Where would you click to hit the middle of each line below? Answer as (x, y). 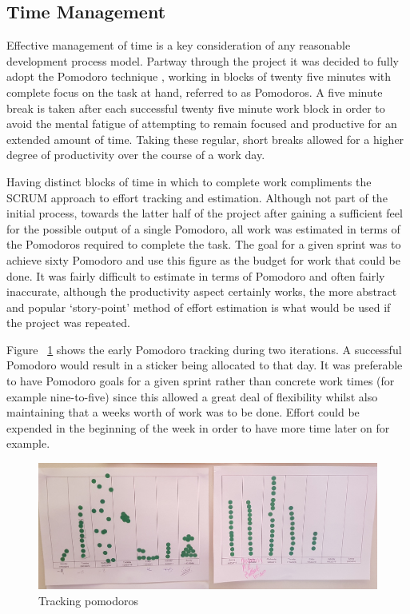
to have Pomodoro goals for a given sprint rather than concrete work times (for (201, 381)
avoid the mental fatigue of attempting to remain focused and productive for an (202, 124)
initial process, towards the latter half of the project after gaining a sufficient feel (205, 213)
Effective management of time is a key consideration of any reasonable (179, 45)
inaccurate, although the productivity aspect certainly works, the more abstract (202, 291)
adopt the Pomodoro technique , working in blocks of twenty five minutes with (199, 76)
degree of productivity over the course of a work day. (136, 155)
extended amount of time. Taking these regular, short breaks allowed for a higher (205, 139)
